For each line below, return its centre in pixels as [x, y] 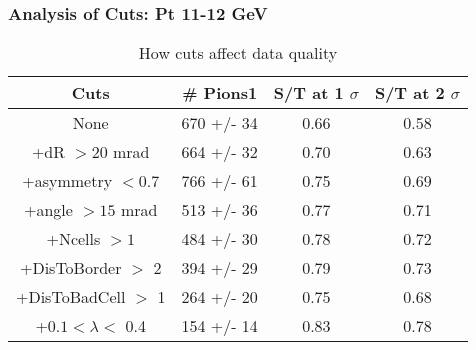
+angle [48, 210]
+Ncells [73, 239]
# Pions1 [220, 93]
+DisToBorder [70, 268]
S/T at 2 [409, 93]
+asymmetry [67, 181]
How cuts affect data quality [238, 53]
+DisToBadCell [71, 297]
